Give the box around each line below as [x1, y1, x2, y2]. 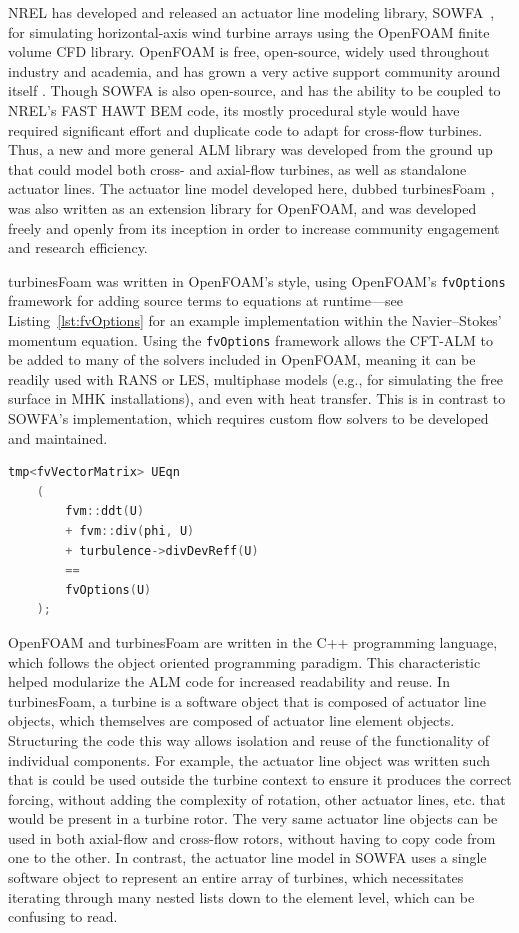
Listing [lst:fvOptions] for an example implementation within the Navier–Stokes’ [8, 309, 502, 330]
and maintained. [8, 427, 108, 448]
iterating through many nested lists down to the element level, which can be [8, 886, 475, 907]
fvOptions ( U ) [65, 582, 152, 597]
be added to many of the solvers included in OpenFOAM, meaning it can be [8, 349, 476, 370]
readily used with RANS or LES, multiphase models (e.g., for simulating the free [8, 368, 503, 389]
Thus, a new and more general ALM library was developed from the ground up [8, 139, 493, 160]
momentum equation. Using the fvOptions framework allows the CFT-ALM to [8, 329, 494, 350]
